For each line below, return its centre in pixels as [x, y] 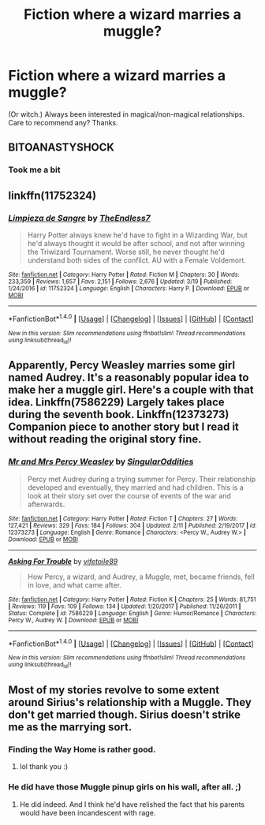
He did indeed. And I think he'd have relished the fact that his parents [132, 804]
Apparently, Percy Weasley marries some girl [121, 366]
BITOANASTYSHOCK [61, 147]
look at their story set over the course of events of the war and [129, 495]
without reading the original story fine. [105, 439]
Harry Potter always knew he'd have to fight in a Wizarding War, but [138, 235]
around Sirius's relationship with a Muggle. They [130, 702]
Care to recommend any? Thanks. [63, 122]
